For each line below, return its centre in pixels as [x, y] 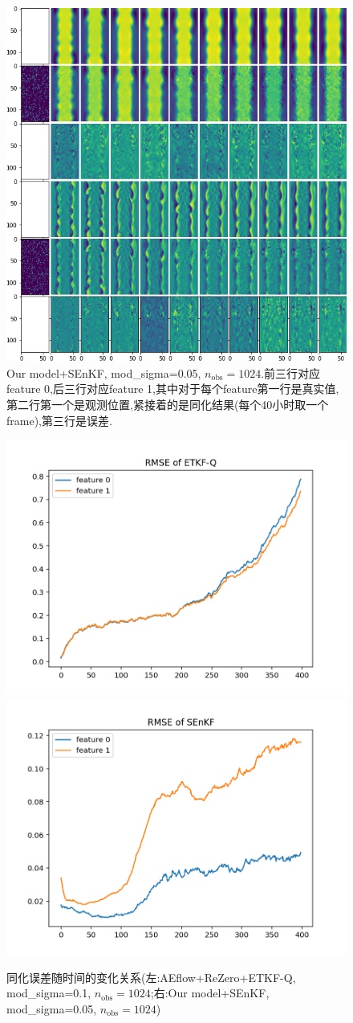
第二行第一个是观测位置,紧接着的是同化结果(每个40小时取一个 [168, 405]
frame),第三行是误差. [59, 420]
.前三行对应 [291, 372]
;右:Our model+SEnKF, [210, 993]
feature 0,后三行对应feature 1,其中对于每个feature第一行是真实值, [173, 389]
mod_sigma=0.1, [49, 993]
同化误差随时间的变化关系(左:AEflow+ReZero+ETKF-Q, [151, 977]
